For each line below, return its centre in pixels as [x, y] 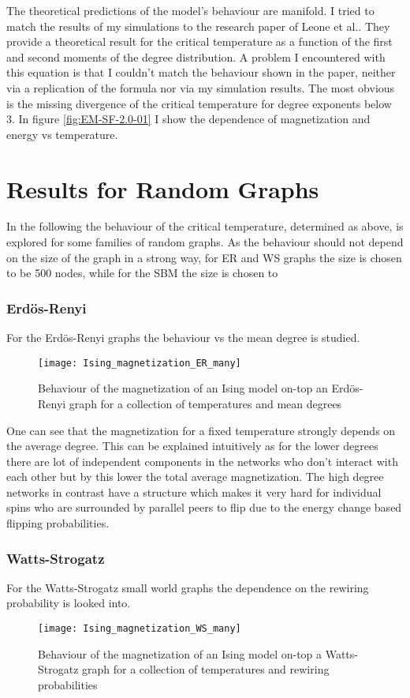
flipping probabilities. [58, 523]
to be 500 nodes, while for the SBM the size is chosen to [142, 273]
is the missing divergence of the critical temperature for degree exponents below [199, 103]
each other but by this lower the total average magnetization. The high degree [195, 477]
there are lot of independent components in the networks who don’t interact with [202, 461]
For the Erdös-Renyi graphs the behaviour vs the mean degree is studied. [183, 338]
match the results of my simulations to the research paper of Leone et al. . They [198, 26]
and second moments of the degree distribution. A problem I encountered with [196, 56]
